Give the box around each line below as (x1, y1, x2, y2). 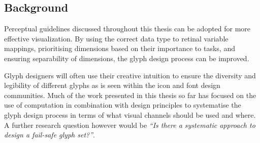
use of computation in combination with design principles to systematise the (4, 100, 241, 110)
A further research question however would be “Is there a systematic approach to (4, 119, 255, 130)
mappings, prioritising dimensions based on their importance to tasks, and (4, 43, 235, 54)
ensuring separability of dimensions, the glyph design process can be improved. (4, 53, 249, 63)
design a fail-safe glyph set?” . (4, 129, 95, 140)
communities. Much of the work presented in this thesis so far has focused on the (4, 89, 256, 100)
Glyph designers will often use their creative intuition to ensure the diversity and (4, 70, 256, 80)
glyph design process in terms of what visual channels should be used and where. (4, 109, 256, 120)
